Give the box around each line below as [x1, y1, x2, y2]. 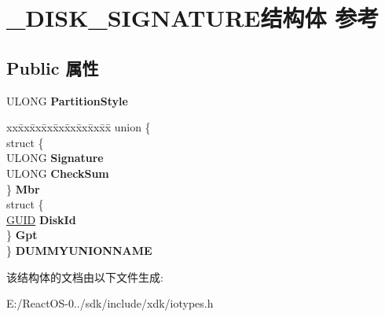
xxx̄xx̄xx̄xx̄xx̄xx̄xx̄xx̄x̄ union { [6, 119, 151, 135]
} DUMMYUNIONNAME [6, 241, 152, 258]
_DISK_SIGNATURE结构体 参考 [6, 2, 379, 34]
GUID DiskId [6, 211, 76, 227]
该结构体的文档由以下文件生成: [6, 268, 163, 285]
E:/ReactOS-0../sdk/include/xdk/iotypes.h [6, 295, 214, 311]
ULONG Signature [6, 149, 104, 166]
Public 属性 [6, 55, 99, 79]
